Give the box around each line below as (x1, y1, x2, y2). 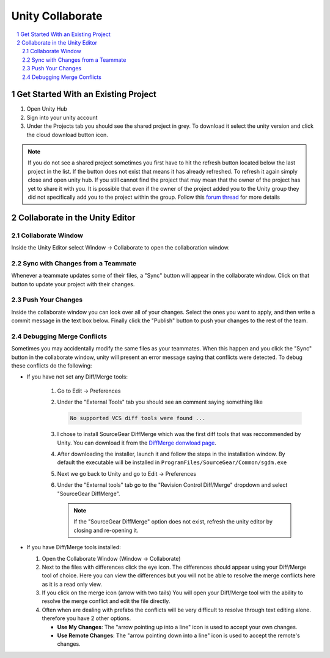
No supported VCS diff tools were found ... (70, 415, 206, 422)
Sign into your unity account (26, 114, 98, 121)
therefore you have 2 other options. (42, 615, 131, 622)
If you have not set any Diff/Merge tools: (26, 373, 128, 380)
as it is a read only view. (42, 580, 102, 588)
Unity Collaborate (11, 9, 103, 23)
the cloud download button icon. (26, 131, 108, 138)
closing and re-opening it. (73, 527, 139, 534)
